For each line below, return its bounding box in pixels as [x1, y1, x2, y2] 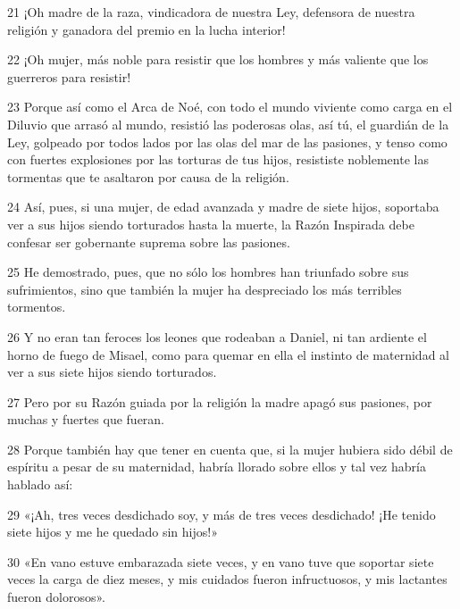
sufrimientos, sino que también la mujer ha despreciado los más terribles [7, 279, 402, 298]
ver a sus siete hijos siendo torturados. [7, 363, 217, 381]
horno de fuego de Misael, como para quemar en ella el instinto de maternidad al [7, 345, 449, 363]
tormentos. [7, 297, 66, 316]
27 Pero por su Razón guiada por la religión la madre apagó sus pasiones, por [7, 392, 432, 411]
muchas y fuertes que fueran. [7, 410, 165, 429]
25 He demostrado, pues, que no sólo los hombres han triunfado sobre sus [7, 263, 409, 281]
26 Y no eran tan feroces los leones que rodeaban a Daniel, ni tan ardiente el [7, 327, 427, 346]
